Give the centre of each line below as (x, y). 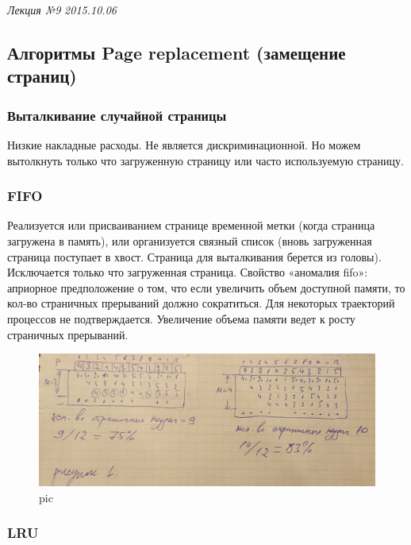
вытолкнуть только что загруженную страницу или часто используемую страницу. (205, 160)
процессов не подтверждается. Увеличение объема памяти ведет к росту (181, 318)
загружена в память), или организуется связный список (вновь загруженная (190, 240)
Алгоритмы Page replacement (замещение (177, 52)
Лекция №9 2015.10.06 (62, 10)
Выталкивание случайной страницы (117, 115)
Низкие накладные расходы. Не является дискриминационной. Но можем (184, 144)
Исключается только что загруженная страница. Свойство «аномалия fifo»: (188, 272)
